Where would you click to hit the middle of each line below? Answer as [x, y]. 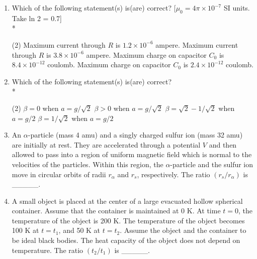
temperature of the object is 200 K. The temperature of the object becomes [128, 220]
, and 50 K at [79, 230]
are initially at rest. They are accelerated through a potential [106, 144]
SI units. [237, 8]
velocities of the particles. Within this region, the [88, 164]
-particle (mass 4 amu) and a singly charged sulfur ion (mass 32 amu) [135, 135]
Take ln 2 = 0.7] [37, 18]
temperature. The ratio [48, 250]
